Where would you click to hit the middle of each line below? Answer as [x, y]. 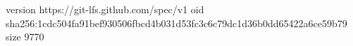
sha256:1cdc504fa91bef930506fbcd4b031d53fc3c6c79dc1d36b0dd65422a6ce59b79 [176, 23]
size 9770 [25, 37]
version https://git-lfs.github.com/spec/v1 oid [105, 9]
